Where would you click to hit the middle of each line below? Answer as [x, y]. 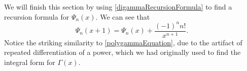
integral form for [30, 62]
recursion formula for [37, 16]
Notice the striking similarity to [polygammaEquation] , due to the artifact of [123, 42]
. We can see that [123, 16]
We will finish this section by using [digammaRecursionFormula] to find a [118, 7]
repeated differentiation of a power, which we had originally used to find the [122, 52]
